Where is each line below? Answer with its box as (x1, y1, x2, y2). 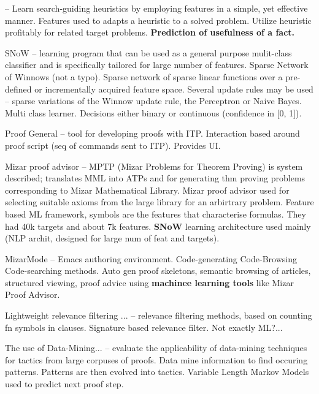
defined (5, 82, 32, 95)
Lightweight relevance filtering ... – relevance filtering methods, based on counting (5, 309, 312, 322)
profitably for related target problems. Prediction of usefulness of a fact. (5, 26, 295, 39)
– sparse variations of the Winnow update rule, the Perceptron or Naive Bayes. (5, 94, 302, 107)
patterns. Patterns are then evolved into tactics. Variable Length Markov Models (5, 365, 309, 378)
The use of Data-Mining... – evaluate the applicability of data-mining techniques (5, 341, 307, 354)
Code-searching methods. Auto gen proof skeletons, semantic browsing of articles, (5, 264, 311, 277)
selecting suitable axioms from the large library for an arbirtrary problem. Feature (5, 195, 314, 208)
